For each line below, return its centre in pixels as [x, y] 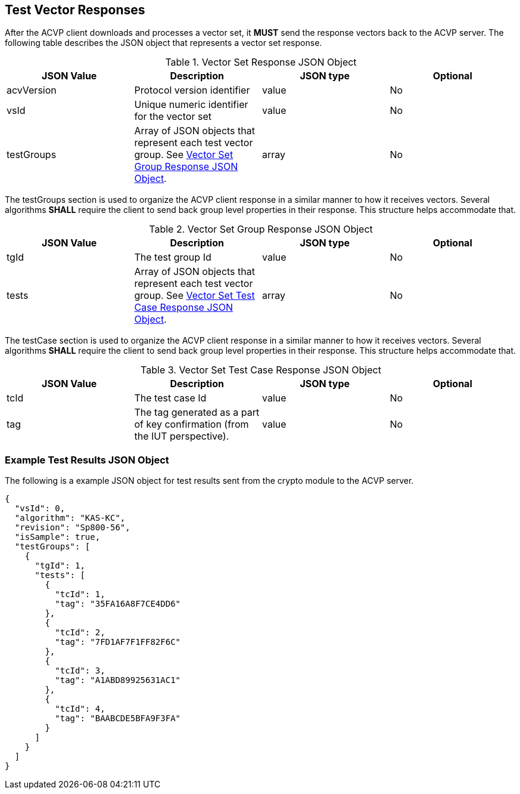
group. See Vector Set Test [194, 296]
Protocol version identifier [192, 90]
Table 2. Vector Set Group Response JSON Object [261, 229]
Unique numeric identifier [191, 105]
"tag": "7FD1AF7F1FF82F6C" [118, 642]
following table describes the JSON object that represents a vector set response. [164, 43]
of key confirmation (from [192, 424]
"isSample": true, [57, 537]
